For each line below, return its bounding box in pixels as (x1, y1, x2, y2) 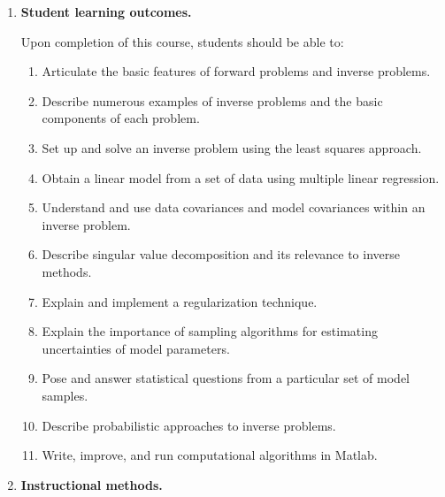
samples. (42, 386, 88, 404)
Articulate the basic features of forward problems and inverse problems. (42, 62, 431, 80)
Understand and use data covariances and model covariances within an (42, 198, 426, 217)
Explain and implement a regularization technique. (42, 292, 318, 310)
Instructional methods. (20, 475, 163, 493)
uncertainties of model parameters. (42, 339, 230, 357)
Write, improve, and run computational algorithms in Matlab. (42, 446, 378, 464)
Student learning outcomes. (20, 3, 192, 20)
